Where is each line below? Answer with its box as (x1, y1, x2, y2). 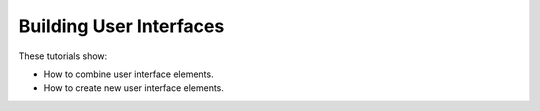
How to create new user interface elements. (43, 82, 225, 94)
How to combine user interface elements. (43, 68, 214, 80)
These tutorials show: (18, 50, 108, 62)
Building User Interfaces (18, 15, 225, 37)
